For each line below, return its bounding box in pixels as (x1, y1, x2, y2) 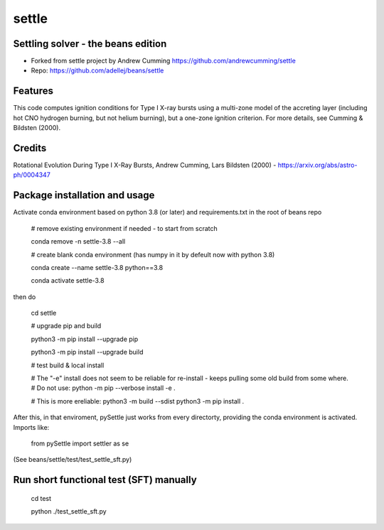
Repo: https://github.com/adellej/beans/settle (31, 66, 164, 75)
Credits (13, 142, 47, 154)
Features (13, 85, 53, 97)
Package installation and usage (13, 189, 155, 202)
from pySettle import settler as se (31, 439, 129, 448)
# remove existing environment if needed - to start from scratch (31, 224, 218, 232)
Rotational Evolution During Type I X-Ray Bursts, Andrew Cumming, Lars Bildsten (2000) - (13, 161, 277, 170)
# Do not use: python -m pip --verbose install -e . (31, 384, 176, 392)
